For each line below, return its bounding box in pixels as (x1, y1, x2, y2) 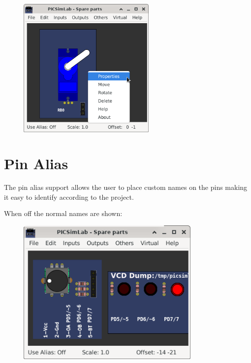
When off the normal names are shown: (4, 208, 123, 218)
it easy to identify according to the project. (4, 191, 134, 202)
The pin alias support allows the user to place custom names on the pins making (4, 182, 248, 192)
